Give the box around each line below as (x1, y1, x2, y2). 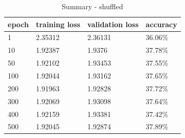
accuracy (145, 18, 177, 29)
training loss (35, 18, 81, 29)
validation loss (87, 18, 139, 29)
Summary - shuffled (62, 1, 123, 11)
